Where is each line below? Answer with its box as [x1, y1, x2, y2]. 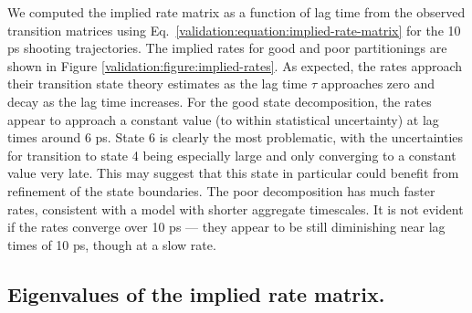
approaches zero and [320, 74, 435, 93]
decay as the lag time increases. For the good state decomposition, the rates [7, 91, 432, 110]
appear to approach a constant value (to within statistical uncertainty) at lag [7, 110, 439, 129]
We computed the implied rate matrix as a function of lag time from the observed [7, 3, 466, 21]
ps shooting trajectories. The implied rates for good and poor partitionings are [7, 38, 447, 57]
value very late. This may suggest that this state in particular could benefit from [7, 163, 459, 183]
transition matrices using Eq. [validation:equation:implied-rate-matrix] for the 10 [7, 20, 461, 39]
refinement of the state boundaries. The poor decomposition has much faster [7, 181, 435, 200]
